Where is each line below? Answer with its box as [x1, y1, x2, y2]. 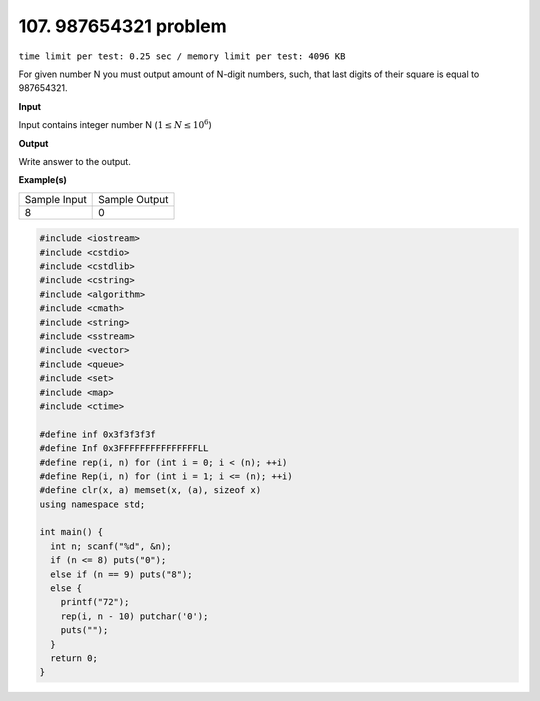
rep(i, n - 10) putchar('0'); [60, 610, 209, 622]
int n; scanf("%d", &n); [50, 540, 172, 552]
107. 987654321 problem [18, 15, 227, 37]
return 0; [50, 652, 99, 664]
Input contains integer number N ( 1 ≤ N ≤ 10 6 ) [18, 118, 212, 131]
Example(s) [18, 174, 67, 186]
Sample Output [98, 192, 169, 206]
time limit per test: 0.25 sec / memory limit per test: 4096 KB [18, 50, 346, 62]
